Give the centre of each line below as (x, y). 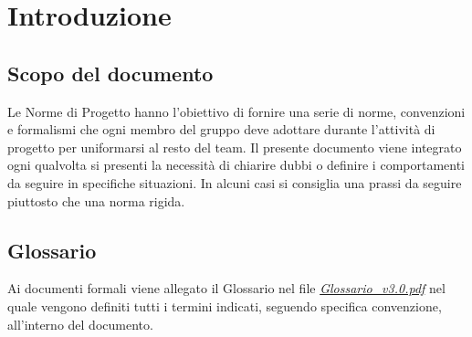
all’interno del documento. (80, 324)
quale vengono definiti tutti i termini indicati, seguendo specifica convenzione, (225, 305)
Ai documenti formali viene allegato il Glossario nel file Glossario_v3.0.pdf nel (226, 288)
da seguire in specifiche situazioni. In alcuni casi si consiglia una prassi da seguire (235, 182)
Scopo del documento (110, 73)
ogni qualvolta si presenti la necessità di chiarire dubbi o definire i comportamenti (236, 165)
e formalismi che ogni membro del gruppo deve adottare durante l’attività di (221, 129)
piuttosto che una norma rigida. (96, 200)
